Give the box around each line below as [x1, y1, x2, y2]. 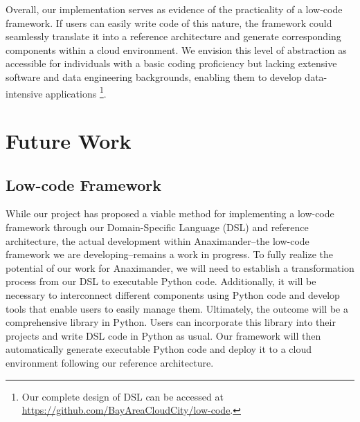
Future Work [6, 127, 132, 154]
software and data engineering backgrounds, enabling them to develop [6, 69, 302, 84]
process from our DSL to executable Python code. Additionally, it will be [6, 274, 316, 288]
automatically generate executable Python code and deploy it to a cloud [6, 342, 312, 356]
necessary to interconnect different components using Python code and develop [6, 287, 340, 302]
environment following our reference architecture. [6, 355, 214, 369]
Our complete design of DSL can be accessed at [21, 389, 224, 403]
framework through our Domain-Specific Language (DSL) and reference [6, 219, 309, 234]
